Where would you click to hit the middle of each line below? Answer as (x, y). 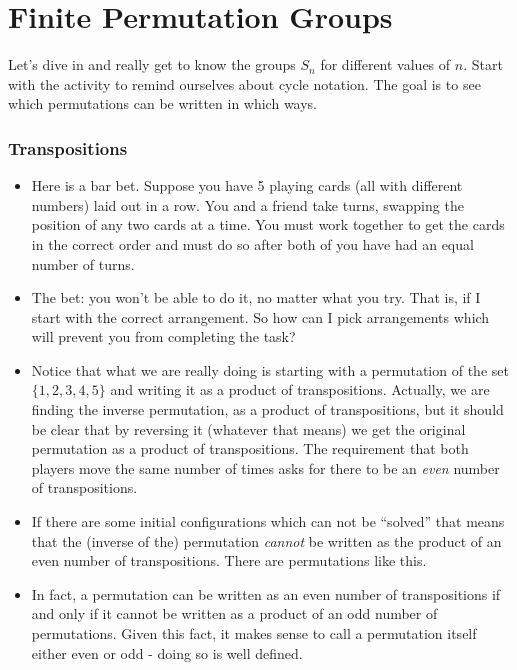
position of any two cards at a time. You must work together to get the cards (268, 224)
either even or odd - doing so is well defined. (167, 652)
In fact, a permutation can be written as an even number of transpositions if (266, 593)
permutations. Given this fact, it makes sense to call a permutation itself (254, 633)
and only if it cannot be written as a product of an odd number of (234, 613)
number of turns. (83, 263)
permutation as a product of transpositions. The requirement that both (250, 448)
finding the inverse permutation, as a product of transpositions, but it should (267, 409)
